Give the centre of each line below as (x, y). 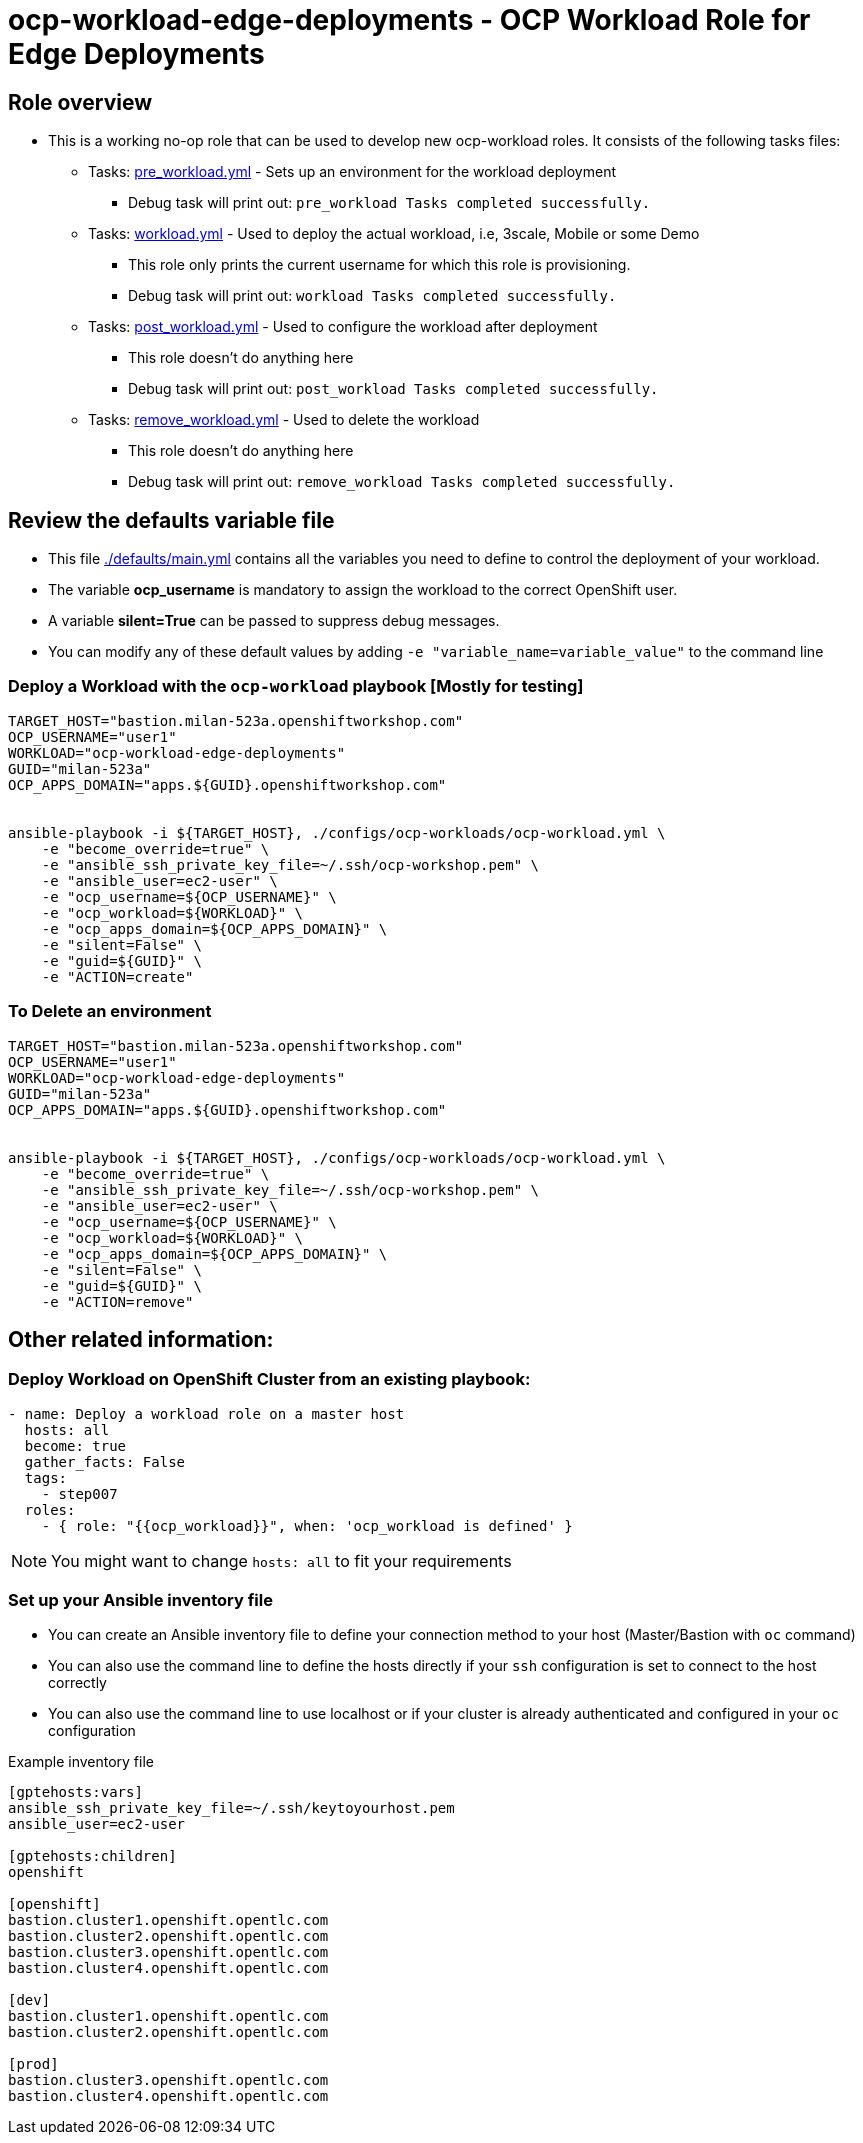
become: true (75, 1445)
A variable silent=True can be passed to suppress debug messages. (274, 621)
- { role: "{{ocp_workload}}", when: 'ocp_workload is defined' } (307, 1525)
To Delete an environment (110, 1011)
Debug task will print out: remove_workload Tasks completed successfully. (402, 482)
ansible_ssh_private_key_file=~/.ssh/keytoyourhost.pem (231, 1808)
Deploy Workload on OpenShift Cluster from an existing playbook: (269, 1379)
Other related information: (141, 1339)
